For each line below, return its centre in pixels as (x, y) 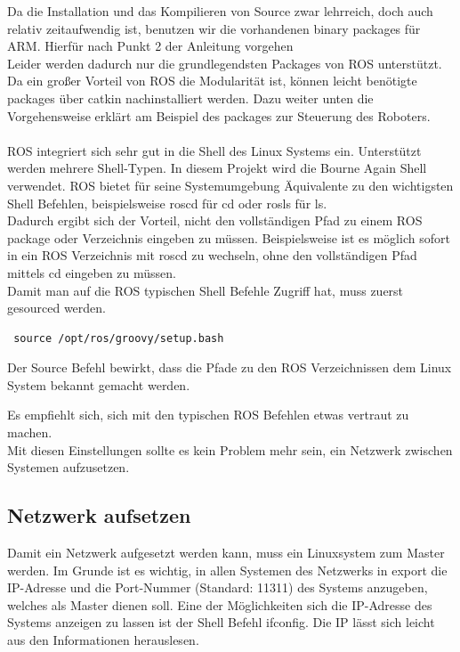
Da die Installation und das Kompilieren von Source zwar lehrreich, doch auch (220, 11)
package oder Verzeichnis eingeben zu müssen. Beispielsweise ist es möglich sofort (229, 237)
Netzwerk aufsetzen (99, 515)
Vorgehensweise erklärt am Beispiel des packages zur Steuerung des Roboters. (219, 115)
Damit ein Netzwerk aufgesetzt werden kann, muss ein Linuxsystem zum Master (226, 553)
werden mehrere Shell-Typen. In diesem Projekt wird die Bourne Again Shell (217, 168)
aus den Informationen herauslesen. (103, 640)
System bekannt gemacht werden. (99, 384)
